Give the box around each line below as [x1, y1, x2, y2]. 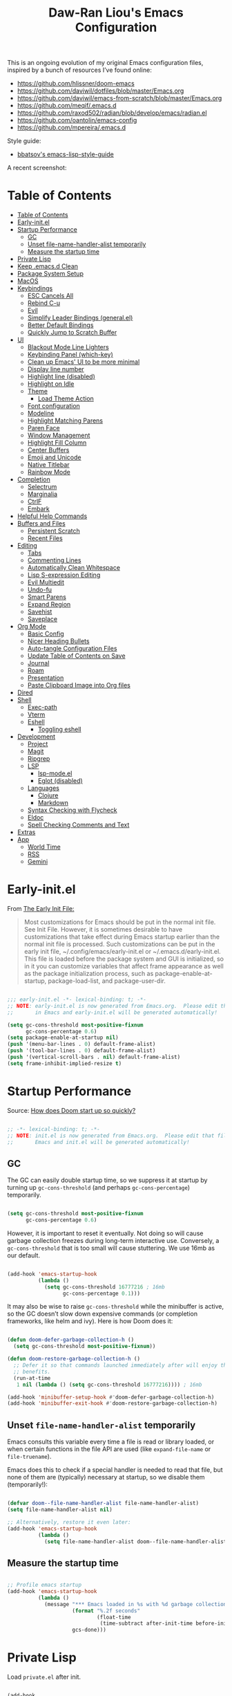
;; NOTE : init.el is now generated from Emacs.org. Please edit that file [7, 1132, 230, 1139]
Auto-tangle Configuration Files [27, 645, 117, 653]
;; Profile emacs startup [7, 1582, 81, 1589]
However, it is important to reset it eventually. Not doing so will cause [7, 1229, 204, 1237]
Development [17, 732, 56, 741]
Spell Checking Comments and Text [27, 821, 130, 829]
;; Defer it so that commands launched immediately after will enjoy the [13, 1362, 230, 1369]
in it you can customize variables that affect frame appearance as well [23, 962, 224, 970]
